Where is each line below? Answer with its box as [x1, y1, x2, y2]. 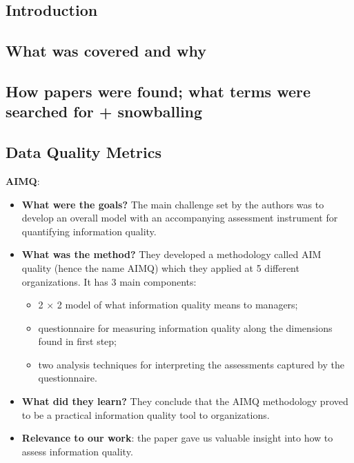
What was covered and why [6, 40, 206, 61]
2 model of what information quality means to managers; [57, 297, 298, 312]
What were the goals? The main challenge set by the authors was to [21, 197, 324, 211]
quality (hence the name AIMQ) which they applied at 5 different [21, 260, 299, 275]
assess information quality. [21, 444, 133, 458]
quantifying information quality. [21, 224, 157, 238]
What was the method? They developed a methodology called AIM [21, 247, 322, 262]
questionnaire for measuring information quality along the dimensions [38, 320, 333, 335]
